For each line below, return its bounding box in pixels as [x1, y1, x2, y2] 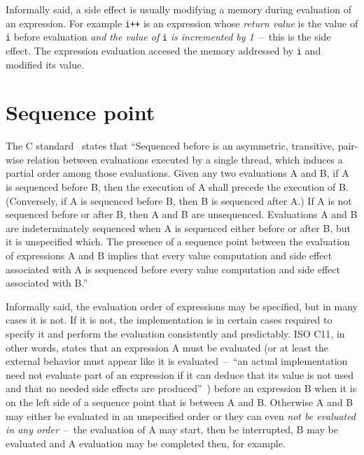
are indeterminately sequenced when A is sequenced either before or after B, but [6, 220, 351, 235]
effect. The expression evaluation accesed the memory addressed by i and [6, 43, 321, 57]
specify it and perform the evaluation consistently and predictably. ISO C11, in [6, 326, 345, 340]
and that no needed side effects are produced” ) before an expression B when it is [6, 381, 357, 396]
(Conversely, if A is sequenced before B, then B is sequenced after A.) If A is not [6, 193, 352, 208]
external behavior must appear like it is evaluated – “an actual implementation [6, 354, 348, 368]
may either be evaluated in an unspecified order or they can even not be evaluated [6, 408, 356, 423]
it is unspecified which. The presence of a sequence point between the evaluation [6, 234, 350, 249]
